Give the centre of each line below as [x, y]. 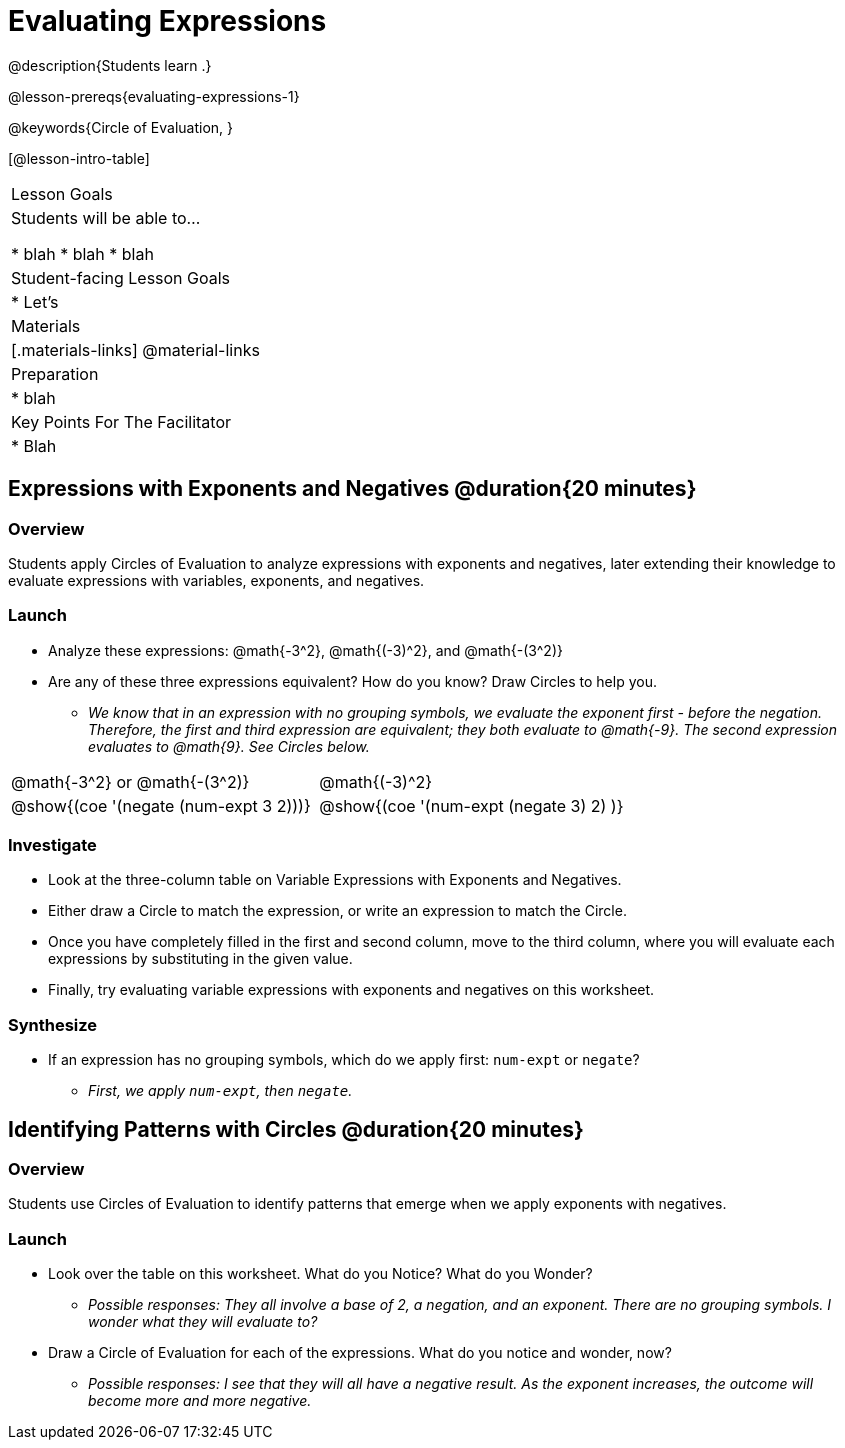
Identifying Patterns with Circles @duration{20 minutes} [296, 1129]
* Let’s [35, 301]
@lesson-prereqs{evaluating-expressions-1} [154, 96]
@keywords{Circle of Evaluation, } [121, 127]
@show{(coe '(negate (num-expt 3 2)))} [161, 805]
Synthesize [53, 1024]
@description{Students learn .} [110, 65]
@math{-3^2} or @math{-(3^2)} [130, 781]
